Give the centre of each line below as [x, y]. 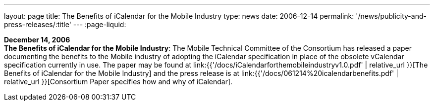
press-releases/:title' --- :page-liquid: [65, 24]
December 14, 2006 [37, 40]
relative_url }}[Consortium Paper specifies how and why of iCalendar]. [118, 82]
